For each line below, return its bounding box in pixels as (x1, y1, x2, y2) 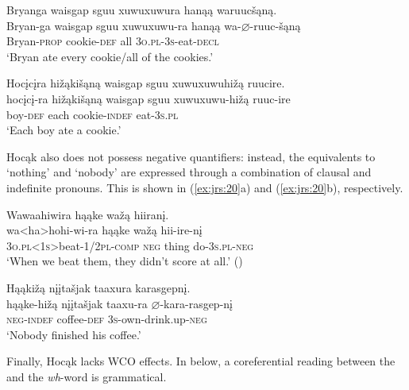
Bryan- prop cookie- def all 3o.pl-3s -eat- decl (6, 33, 219, 49)
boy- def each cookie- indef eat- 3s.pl (6, 106, 179, 122)
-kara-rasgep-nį (160, 295, 233, 311)
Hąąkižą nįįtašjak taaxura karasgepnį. (6, 279, 191, 295)
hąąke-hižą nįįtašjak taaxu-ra (6, 295, 148, 311)
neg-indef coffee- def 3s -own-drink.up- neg (6, 311, 207, 327)
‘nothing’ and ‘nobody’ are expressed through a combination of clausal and (6, 164, 372, 180)
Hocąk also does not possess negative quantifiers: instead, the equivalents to (6, 148, 376, 164)
